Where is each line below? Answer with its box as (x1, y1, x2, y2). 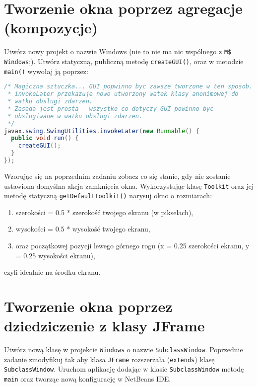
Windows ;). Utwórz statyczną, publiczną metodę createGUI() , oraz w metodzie (4, 56, 244, 66)
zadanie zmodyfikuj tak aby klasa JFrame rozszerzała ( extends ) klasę (4, 354, 215, 364)
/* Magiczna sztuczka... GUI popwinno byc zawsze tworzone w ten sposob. (4, 83, 253, 90)
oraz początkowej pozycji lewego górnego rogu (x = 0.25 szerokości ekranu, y (15, 240, 250, 250)
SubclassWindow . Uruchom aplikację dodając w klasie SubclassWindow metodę (4, 364, 244, 374)
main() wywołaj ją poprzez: (4, 66, 88, 76)
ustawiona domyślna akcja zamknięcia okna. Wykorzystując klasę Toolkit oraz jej (4, 180, 254, 191)
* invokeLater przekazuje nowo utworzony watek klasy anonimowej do (7, 90, 239, 98)
